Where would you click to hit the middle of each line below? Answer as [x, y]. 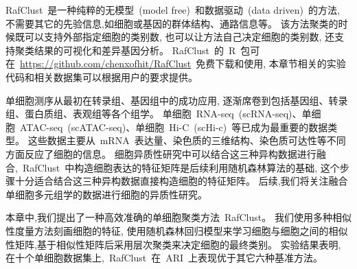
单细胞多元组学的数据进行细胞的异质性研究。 [106, 194]
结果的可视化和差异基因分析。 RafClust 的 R [135, 50]
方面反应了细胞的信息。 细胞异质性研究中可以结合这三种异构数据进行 [161, 153]
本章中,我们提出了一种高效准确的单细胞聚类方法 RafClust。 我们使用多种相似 [178, 217]
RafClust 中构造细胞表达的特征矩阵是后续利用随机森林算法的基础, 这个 [181, 167]
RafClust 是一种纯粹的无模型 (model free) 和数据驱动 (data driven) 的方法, [173, 10]
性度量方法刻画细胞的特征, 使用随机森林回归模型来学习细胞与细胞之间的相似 [177, 230]
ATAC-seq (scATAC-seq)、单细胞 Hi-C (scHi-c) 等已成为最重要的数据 [174, 127]
